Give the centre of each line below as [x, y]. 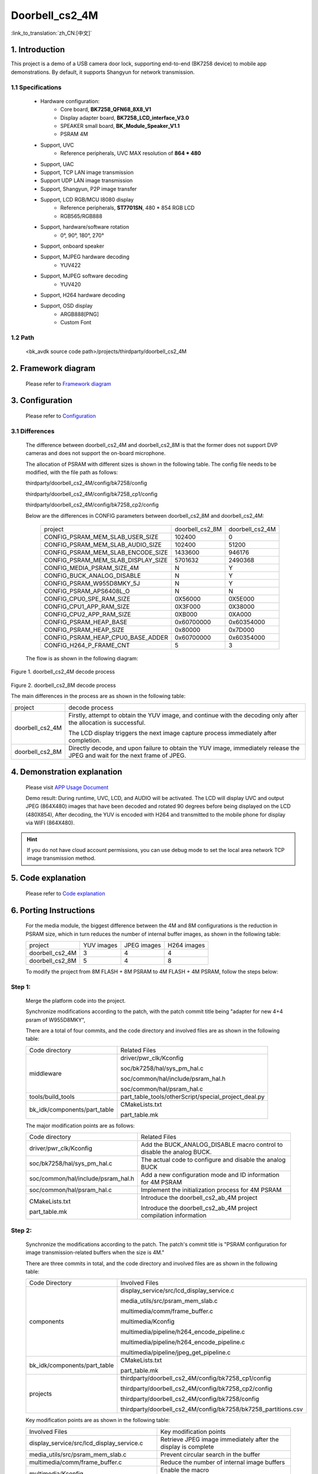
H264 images [186, 945]
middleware [45, 1073]
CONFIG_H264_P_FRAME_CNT [87, 646]
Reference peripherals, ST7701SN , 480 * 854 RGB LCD [127, 208]
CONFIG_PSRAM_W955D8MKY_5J [92, 584]
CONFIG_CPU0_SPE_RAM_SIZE [87, 599]
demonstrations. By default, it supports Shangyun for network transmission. [103, 72]
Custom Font [76, 323]
